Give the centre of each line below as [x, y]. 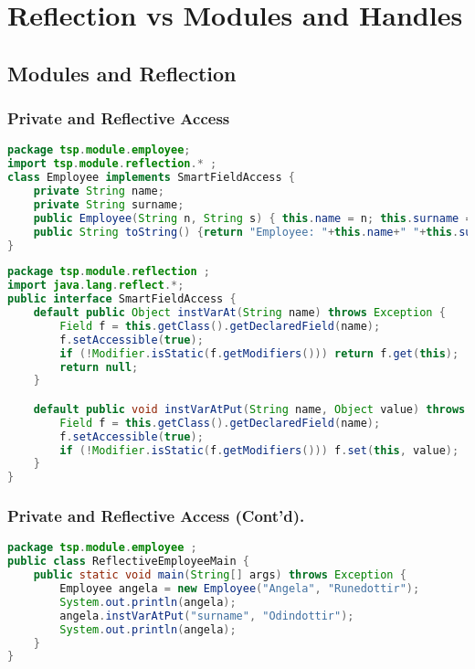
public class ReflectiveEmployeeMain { [128, 562]
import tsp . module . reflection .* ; [112, 164]
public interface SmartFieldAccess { [122, 299]
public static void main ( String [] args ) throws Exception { [220, 575]
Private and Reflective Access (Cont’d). [156, 516]
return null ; [99, 367]
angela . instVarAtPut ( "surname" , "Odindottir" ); [207, 616]
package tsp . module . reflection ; [109, 272]
